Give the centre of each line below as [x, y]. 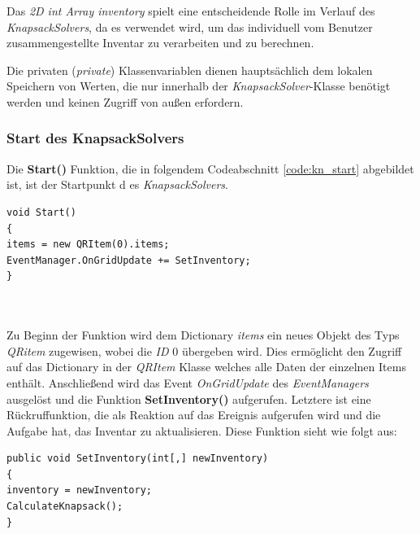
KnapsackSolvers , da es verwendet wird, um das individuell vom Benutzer [190, 26]
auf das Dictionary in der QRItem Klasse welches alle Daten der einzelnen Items [206, 367]
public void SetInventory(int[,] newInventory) [138, 459]
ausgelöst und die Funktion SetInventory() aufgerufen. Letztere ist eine [189, 398]
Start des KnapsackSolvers [95, 138]
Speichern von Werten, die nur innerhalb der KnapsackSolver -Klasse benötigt [199, 86]
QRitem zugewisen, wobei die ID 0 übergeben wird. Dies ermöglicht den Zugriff [204, 350]
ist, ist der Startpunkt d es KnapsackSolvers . [117, 184]
